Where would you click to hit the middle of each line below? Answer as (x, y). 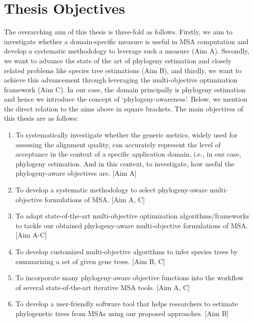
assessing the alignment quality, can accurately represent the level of (118, 144)
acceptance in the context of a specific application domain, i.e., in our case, (128, 154)
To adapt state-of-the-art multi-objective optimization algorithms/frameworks (132, 216)
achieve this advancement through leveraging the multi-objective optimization (121, 80)
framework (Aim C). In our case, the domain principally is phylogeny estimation (125, 89)
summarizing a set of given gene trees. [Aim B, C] (90, 261)
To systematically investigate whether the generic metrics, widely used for (126, 135)
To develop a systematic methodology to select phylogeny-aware (112, 190)
